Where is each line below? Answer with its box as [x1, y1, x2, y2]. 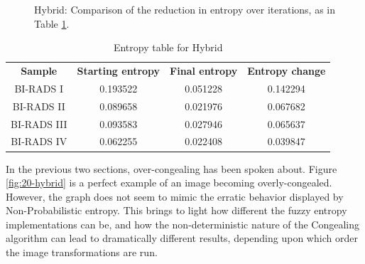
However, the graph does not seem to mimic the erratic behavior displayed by [6, 189, 344, 204]
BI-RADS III [11, 116, 67, 131]
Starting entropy [77, 63, 160, 78]
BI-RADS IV [11, 134, 67, 149]
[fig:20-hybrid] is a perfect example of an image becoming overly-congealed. [6, 175, 332, 190]
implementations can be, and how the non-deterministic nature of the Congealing [6, 216, 360, 231]
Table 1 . [34, 16, 70, 31]
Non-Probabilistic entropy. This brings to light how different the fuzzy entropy [6, 203, 347, 218]
